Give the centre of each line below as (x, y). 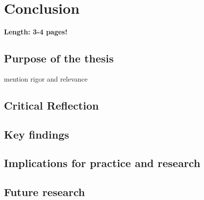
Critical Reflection (51, 105)
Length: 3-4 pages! (36, 32)
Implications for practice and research (102, 163)
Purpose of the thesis (59, 58)
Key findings (37, 134)
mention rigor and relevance (46, 78)
